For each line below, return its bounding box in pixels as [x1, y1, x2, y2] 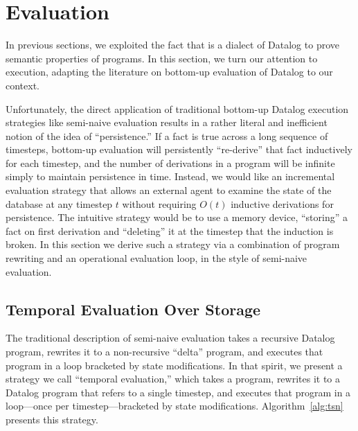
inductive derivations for [231, 196, 334, 211]
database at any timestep [6, 196, 113, 211]
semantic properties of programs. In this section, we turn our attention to [6, 51, 318, 65]
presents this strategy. [6, 412, 98, 426]
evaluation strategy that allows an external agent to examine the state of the [6, 183, 332, 197]
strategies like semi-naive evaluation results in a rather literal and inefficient [6, 115, 328, 130]
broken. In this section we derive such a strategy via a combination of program [6, 237, 340, 252]
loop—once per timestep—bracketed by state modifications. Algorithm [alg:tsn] [6, 398, 343, 413]
